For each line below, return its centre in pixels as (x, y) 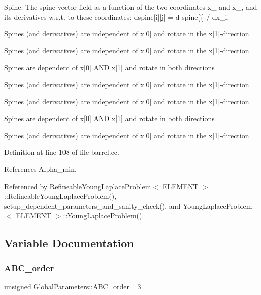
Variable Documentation (69, 243)
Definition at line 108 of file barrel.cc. (62, 152)
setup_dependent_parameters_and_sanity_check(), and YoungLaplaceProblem (128, 205)
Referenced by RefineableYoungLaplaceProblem (78, 186)
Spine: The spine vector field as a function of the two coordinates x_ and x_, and (131, 7)
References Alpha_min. (40, 169)
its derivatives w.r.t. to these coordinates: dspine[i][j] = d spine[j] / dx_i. (117, 16)
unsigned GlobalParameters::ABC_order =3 (73, 286)
